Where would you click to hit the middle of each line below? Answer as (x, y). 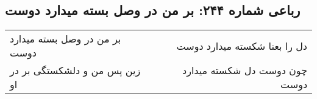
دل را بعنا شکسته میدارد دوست (242, 46)
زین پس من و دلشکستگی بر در (75, 70)
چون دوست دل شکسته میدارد (245, 70)
